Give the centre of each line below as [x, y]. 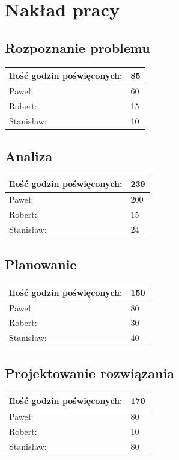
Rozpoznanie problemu [77, 47]
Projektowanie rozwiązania [89, 373]
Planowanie [41, 264]
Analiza [29, 156]
